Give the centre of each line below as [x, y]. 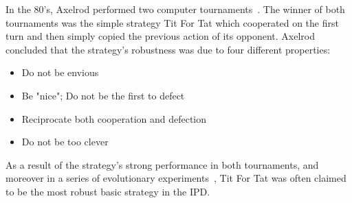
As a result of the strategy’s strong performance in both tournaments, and [162, 164]
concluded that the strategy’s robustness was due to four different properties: [168, 49]
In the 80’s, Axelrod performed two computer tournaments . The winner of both [175, 9]
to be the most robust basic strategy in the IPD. [108, 191]
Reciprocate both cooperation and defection [114, 118]
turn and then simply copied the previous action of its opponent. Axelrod [160, 36]
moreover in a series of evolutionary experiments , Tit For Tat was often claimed [176, 178]
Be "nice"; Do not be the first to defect [103, 95]
